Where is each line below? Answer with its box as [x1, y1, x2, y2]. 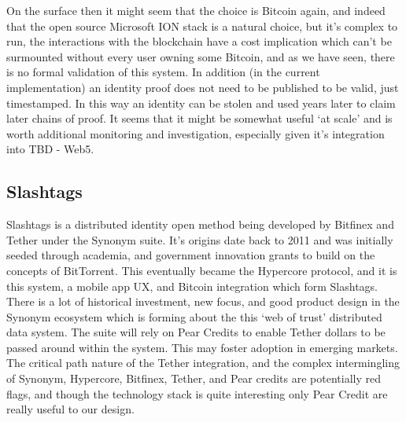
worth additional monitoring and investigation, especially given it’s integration [6, 125, 385, 141]
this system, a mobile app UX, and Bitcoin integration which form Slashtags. [6, 277, 378, 294]
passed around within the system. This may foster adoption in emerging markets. [6, 339, 398, 355]
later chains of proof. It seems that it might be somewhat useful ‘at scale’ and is [6, 110, 393, 127]
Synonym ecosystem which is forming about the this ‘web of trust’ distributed [6, 308, 382, 325]
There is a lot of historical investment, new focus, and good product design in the [6, 293, 400, 310]
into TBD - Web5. [6, 141, 94, 157]
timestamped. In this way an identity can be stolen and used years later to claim [6, 94, 396, 111]
